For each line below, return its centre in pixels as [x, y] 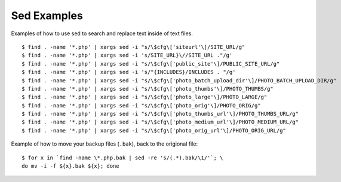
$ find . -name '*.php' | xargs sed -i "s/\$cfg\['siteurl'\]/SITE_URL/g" [133, 47]
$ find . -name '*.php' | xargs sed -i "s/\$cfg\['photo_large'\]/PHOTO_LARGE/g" [145, 97]
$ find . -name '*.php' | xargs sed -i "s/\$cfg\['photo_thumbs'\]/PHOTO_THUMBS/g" [148, 89]
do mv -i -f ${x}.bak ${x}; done [70, 166]
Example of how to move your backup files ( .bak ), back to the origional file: [105, 144]
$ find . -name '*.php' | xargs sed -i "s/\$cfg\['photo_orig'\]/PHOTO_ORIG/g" [141, 105]
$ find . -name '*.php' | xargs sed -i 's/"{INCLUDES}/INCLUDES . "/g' [129, 72]
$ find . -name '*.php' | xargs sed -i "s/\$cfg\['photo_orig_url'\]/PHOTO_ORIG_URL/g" [154, 130]
